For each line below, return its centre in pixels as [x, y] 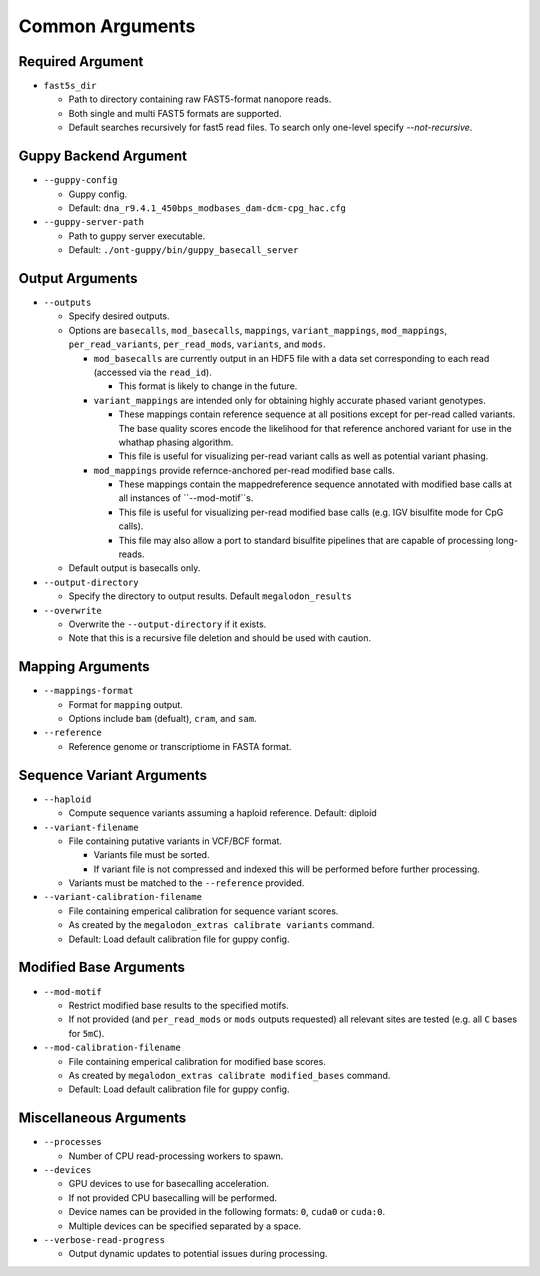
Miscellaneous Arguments [102, 1118]
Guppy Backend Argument [102, 156]
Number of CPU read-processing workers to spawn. [176, 1156]
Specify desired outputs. [119, 316]
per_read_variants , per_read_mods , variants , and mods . [197, 344]
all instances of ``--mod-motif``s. [186, 498]
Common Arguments [107, 26]
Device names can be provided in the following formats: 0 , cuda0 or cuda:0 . [226, 1212]
